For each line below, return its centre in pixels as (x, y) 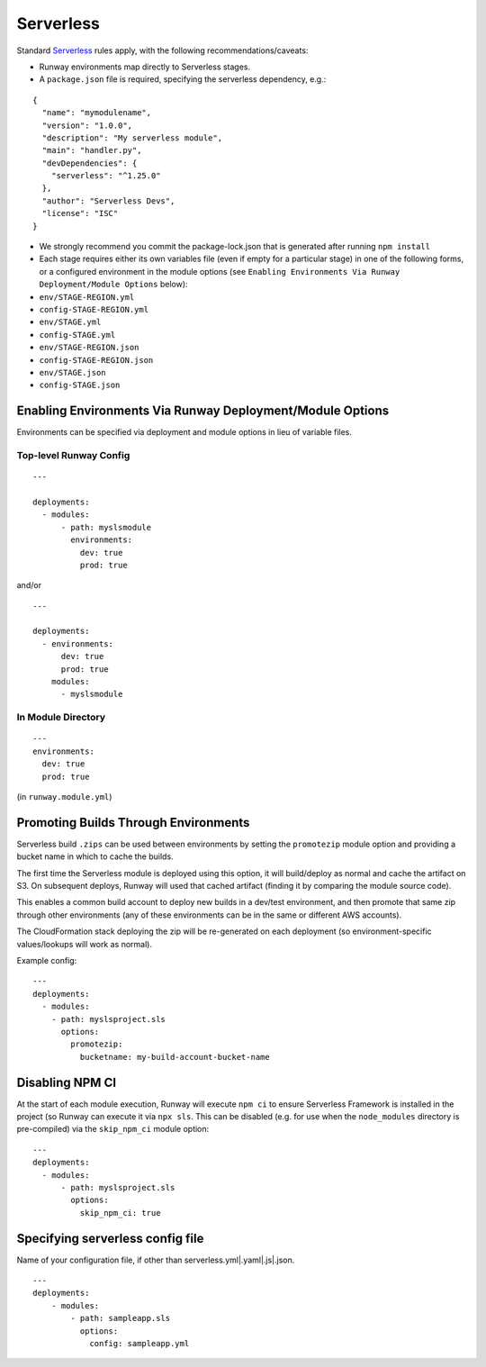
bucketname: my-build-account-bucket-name (175, 1057)
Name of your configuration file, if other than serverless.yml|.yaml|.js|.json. (156, 1260)
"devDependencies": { (90, 163)
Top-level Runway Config (73, 455)
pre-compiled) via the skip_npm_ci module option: (113, 1129)
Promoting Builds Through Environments (133, 823)
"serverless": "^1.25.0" (106, 176)
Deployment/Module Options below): (113, 285)
